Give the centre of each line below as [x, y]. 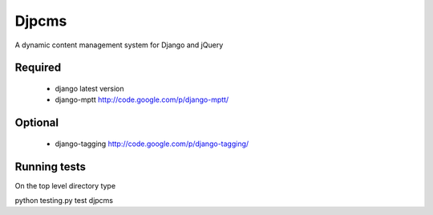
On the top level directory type [65, 185]
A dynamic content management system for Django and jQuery [119, 45]
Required [38, 68]
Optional [37, 123]
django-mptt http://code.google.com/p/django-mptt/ [142, 99]
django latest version [89, 88]
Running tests [51, 166]
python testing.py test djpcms [64, 201]
